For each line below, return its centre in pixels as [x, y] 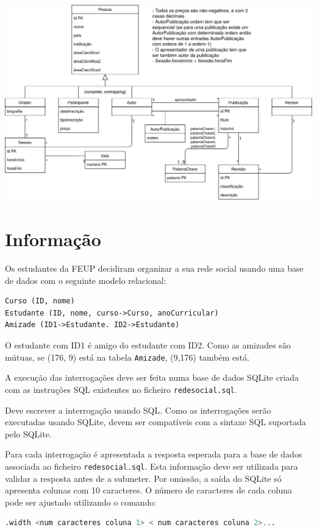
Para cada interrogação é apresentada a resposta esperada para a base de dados [154, 454]
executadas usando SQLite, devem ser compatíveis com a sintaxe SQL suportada [156, 422]
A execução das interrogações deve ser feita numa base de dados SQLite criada [152, 377]
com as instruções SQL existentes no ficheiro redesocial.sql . [121, 389]
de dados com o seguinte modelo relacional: [86, 280]
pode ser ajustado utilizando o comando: [81, 502]
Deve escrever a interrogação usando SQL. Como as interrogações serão [138, 410]
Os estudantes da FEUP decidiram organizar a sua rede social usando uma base [154, 268]
